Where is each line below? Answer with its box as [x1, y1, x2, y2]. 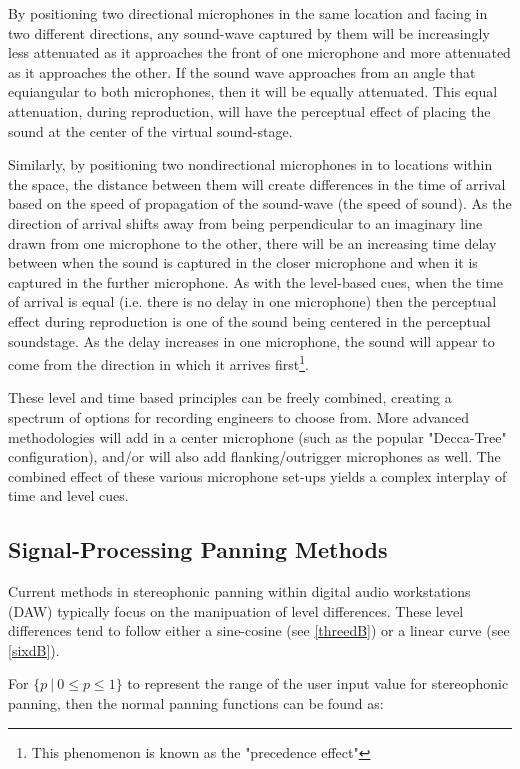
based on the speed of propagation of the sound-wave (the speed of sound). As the [8, 193, 512, 214]
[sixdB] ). [8, 639, 60, 660]
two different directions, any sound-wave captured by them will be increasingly [8, 22, 490, 43]
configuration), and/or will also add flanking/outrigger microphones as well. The [8, 446, 501, 467]
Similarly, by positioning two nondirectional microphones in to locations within [8, 154, 493, 175]
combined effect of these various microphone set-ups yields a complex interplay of [8, 465, 507, 486]
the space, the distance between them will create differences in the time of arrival [8, 173, 506, 194]
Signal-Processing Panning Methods [8, 534, 388, 565]
